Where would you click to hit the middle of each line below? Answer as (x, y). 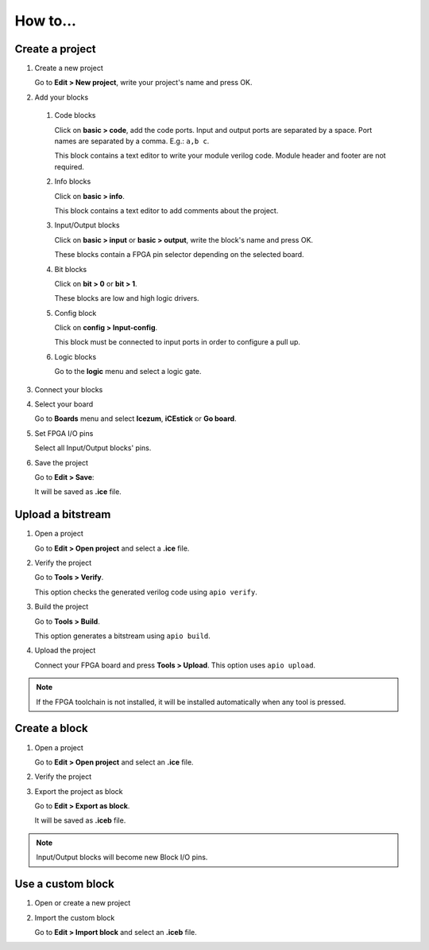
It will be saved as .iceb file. (80, 820)
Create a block (51, 728)
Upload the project (65, 650)
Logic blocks (75, 356)
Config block (75, 313)
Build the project (62, 607)
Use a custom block (64, 884)
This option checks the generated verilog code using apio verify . (146, 592)
